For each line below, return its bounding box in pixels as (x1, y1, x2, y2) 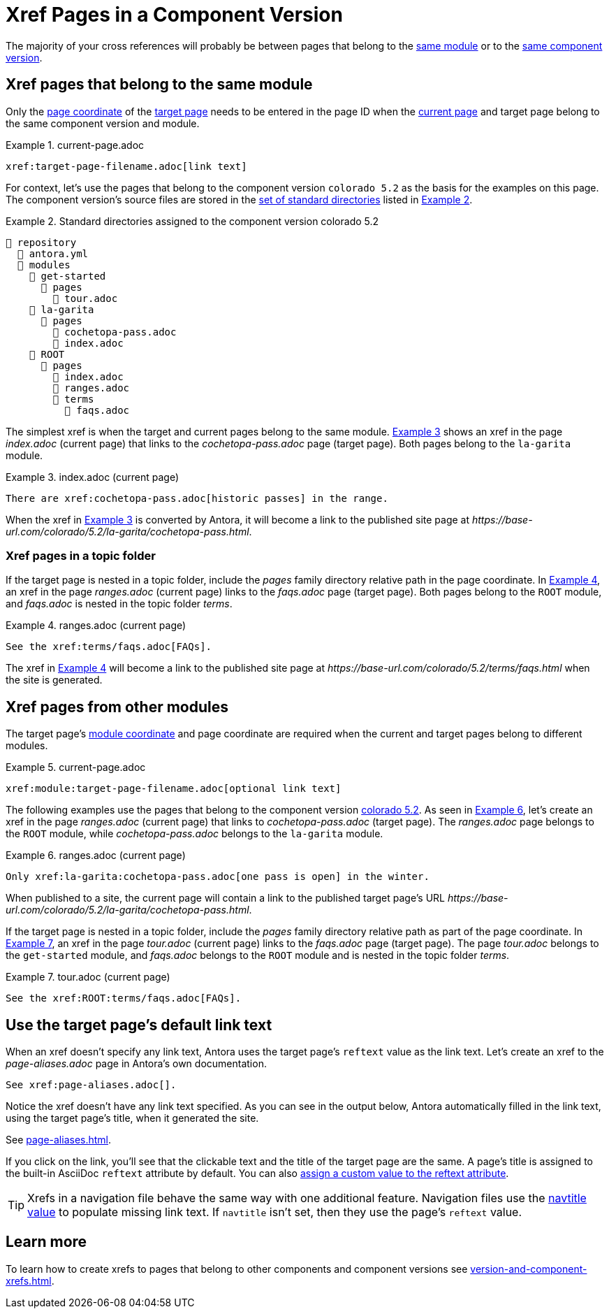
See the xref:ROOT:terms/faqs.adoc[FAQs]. (6, 992, 242, 1004)
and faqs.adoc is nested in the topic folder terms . (6, 598, 233, 610)
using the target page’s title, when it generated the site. (6, 1112, 259, 1125)
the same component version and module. (6, 117, 200, 129)
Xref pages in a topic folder (6, 548, 156, 563)
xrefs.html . (6, 1274, 54, 1287)
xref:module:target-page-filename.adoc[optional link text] (6, 783, 342, 795)
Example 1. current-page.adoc (6, 138, 145, 151)
